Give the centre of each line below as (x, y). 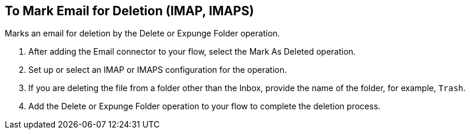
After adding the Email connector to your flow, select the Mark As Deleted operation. (192, 52)
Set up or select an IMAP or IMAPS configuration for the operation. (158, 70)
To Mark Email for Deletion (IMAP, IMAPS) (129, 11)
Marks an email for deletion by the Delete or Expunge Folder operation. (142, 33)
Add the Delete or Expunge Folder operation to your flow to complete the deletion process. (205, 106)
